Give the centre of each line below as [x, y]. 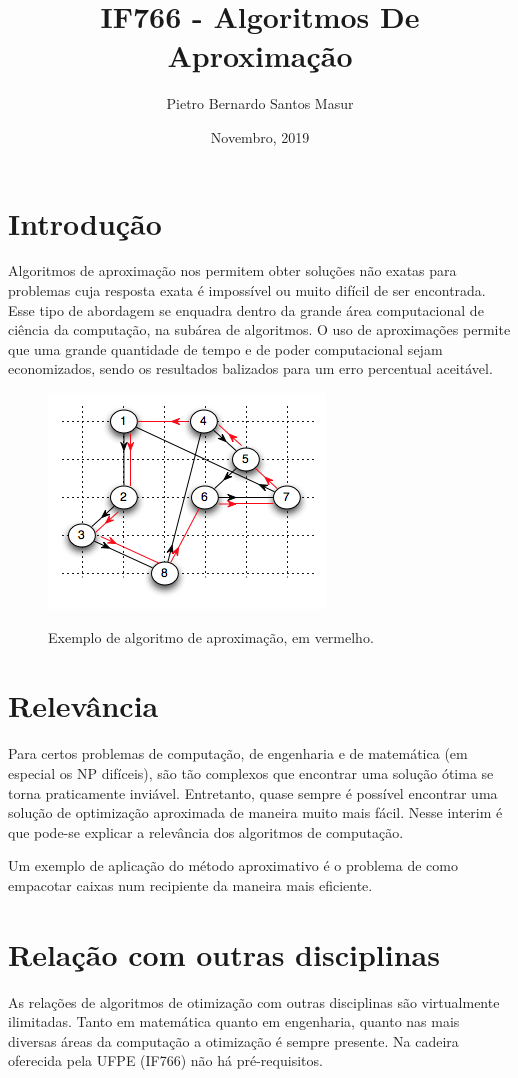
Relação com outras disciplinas [224, 953]
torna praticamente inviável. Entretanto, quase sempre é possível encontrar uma [253, 792]
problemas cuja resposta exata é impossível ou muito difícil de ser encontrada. [247, 290]
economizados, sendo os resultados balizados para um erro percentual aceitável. [250, 368]
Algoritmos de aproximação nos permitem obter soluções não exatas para [232, 270]
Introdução [85, 222]
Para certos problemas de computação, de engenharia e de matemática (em [238, 753]
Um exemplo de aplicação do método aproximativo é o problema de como [233, 865]
